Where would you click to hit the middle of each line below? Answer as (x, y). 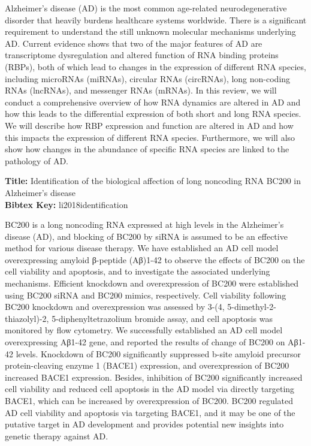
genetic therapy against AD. (57, 436)
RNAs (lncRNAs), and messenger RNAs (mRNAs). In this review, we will (141, 90)
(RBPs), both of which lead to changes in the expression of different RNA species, (155, 66)
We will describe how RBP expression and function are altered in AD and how (149, 125)
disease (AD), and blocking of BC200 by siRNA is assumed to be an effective (146, 236)
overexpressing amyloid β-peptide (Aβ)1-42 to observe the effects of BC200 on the (155, 259)
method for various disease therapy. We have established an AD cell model (142, 248)
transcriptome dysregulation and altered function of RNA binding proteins (142, 55)
